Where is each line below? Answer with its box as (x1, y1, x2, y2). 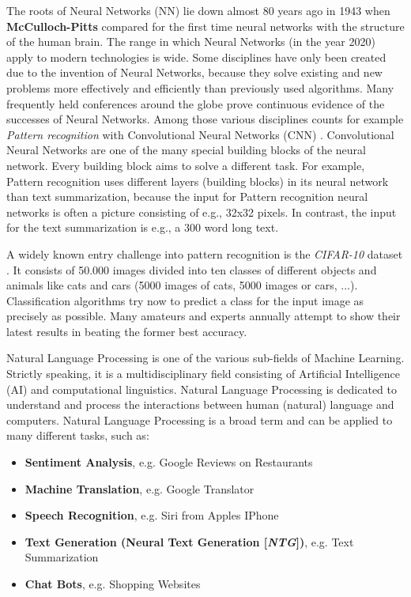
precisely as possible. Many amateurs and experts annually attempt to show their (6, 308, 401, 324)
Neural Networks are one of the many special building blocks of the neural (6, 142, 366, 158)
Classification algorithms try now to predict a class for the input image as (6, 292, 364, 308)
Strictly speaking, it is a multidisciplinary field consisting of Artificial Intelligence (6, 365, 400, 382)
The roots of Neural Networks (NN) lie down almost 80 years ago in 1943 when (6, 2, 390, 18)
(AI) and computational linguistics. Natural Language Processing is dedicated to (6, 380, 397, 397)
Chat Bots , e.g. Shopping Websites (25, 576, 201, 591)
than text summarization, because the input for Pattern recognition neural (6, 188, 368, 205)
